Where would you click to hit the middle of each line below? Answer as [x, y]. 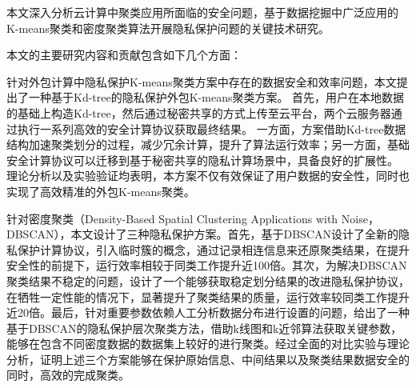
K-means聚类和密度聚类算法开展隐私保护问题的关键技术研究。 [168, 28]
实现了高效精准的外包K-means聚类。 [101, 191]
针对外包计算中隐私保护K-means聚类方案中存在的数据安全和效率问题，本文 [202, 81]
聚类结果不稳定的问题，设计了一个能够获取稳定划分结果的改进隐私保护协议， [208, 280]
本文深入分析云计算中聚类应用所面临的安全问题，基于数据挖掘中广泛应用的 [202, 12]
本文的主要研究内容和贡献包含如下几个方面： [124, 55]
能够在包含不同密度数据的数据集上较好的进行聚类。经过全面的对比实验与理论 [208, 344]
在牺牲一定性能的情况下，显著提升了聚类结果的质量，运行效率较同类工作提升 [208, 296]
